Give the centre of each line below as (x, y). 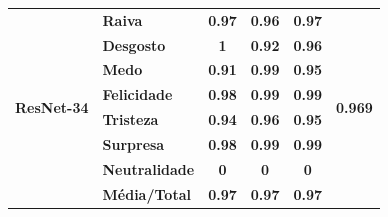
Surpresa (133, 143)
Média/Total (146, 193)
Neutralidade (148, 168)
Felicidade (137, 94)
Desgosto (134, 44)
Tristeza (130, 119)
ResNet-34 (52, 106)
